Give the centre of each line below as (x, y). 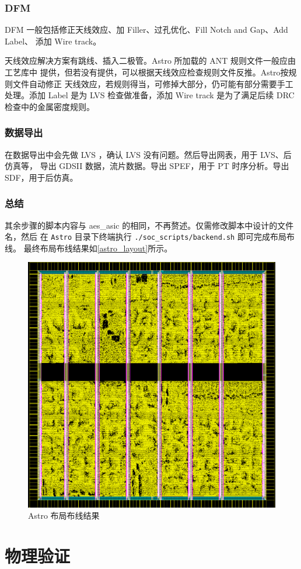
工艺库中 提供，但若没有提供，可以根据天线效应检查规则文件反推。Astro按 (147, 72)
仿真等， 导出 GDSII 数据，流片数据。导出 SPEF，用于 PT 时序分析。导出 (147, 166)
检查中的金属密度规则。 (50, 106)
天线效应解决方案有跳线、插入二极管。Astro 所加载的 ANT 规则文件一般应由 (150, 61)
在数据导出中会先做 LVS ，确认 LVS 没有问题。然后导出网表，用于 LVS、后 (148, 154)
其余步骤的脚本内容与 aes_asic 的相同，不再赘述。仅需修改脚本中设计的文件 (149, 225)
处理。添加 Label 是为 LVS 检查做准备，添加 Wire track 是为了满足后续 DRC (150, 95)
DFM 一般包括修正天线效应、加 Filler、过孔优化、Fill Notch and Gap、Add (146, 30)
